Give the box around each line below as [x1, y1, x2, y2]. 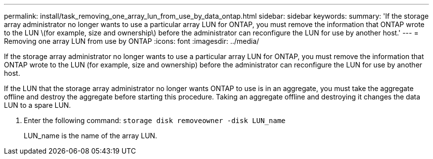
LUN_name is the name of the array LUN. [24, 131, 157, 140]
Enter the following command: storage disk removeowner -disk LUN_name [24, 116, 286, 125]
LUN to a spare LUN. [4, 101, 71, 109]
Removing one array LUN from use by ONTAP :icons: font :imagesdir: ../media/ [4, 37, 260, 45]
